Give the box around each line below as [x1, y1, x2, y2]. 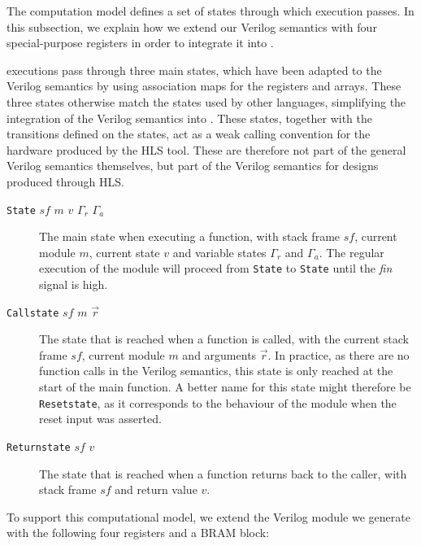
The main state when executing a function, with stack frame [39, 228, 341, 245]
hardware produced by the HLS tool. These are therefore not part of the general [7, 141, 406, 158]
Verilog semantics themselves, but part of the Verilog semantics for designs [7, 157, 379, 174]
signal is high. [39, 276, 108, 293]
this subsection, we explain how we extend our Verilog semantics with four [7, 18, 377, 35]
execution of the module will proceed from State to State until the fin [39, 260, 393, 277]
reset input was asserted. [39, 410, 162, 427]
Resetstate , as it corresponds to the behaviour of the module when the [39, 394, 397, 411]
